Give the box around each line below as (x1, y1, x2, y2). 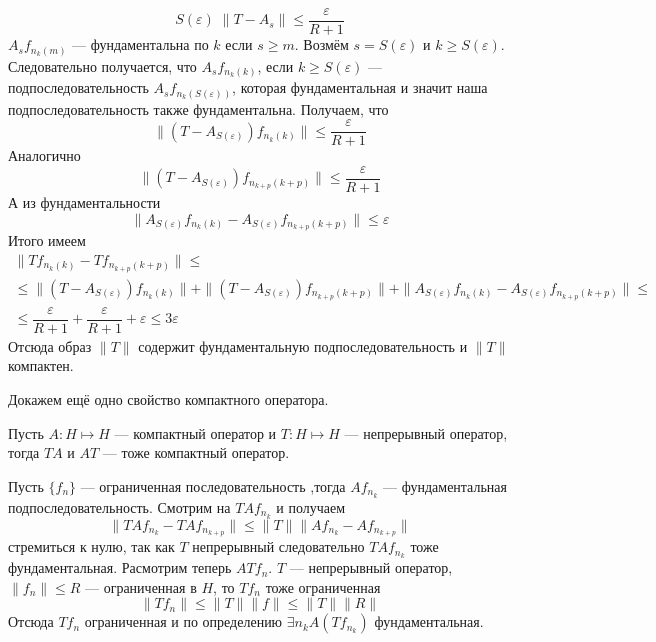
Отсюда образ (8, 335, 92, 356)
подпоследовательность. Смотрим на (8, 496, 231, 517)
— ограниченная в (85, 576, 197, 597)
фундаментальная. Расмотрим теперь (8, 557, 232, 578)
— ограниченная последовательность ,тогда (80, 475, 346, 496)
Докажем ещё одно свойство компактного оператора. (8, 389, 329, 410)
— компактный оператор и (114, 422, 277, 443)
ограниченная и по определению (84, 611, 283, 632)
